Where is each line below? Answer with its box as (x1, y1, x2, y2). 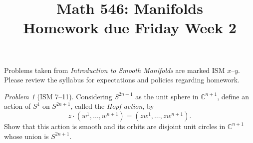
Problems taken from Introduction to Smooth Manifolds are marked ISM (4, 65, 225, 75)
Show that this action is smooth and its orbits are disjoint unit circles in (4, 121, 226, 131)
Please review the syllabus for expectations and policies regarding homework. (4, 74, 240, 85)
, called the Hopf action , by (70, 101, 154, 111)
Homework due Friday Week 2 (23, 17, 237, 38)
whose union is (4, 131, 49, 141)
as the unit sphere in (135, 91, 199, 101)
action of (4, 101, 31, 111)
